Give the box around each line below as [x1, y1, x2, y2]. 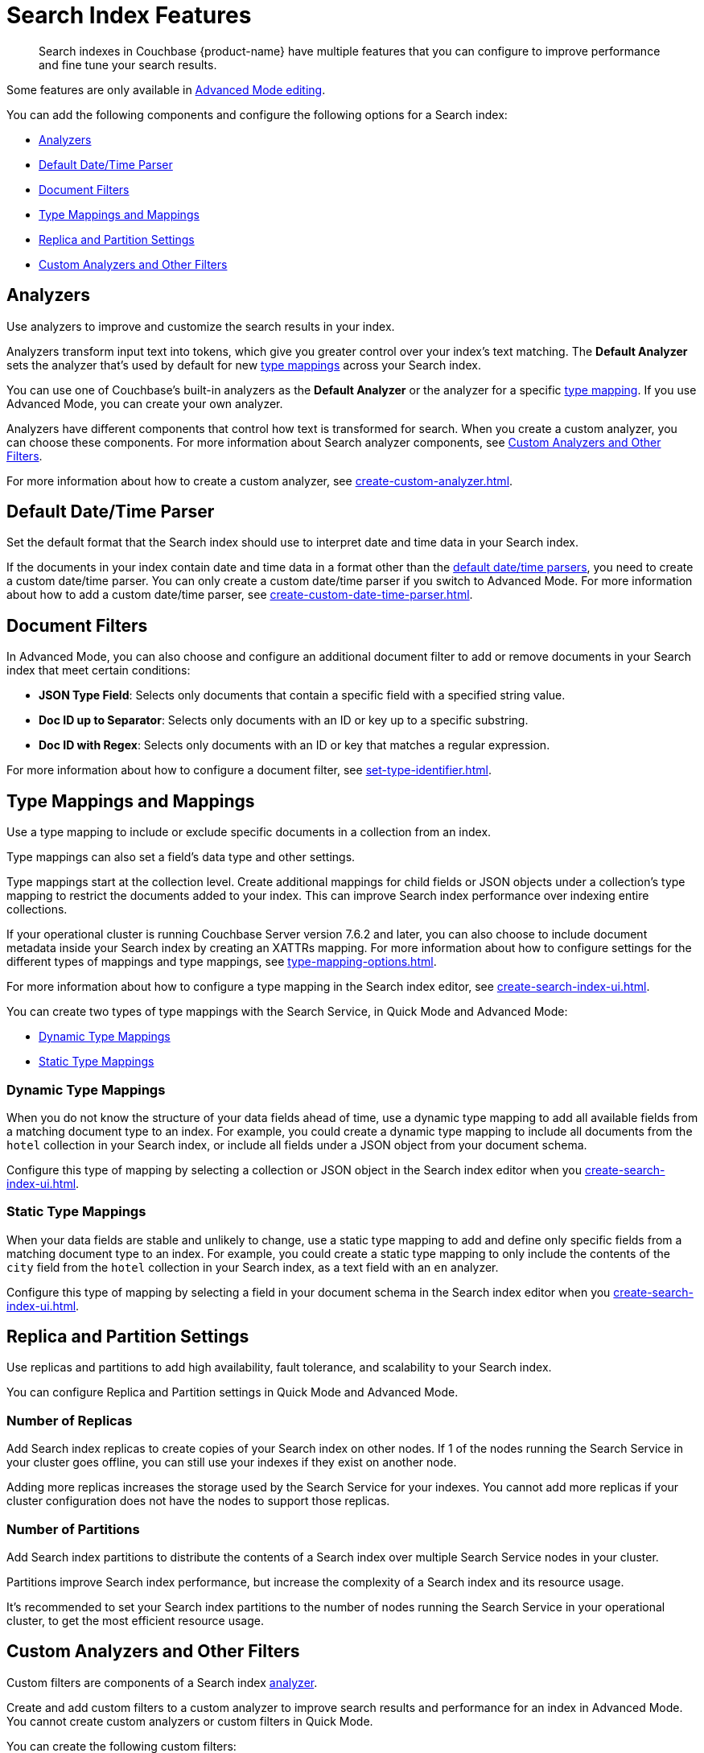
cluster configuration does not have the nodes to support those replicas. [6, 1494, 390, 1508]
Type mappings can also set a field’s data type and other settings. [6, 850, 356, 864]
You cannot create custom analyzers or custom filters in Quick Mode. [6, 1714, 373, 1728]
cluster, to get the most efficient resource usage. [6, 1613, 265, 1627]
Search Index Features [6, 2, 252, 29]
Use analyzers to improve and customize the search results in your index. [6, 319, 395, 333]
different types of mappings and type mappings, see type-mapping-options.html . [6, 955, 437, 969]
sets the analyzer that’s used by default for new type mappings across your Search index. [6, 357, 481, 372]
